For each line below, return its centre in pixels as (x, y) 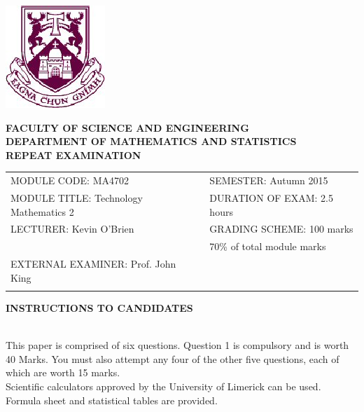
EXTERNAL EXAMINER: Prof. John (93, 264)
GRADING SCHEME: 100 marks (281, 229)
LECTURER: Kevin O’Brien (72, 229)
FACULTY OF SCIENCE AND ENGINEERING (127, 127)
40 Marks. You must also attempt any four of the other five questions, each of (173, 358)
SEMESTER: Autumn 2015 (269, 180)
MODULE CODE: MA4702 (70, 180)
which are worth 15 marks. (63, 372)
